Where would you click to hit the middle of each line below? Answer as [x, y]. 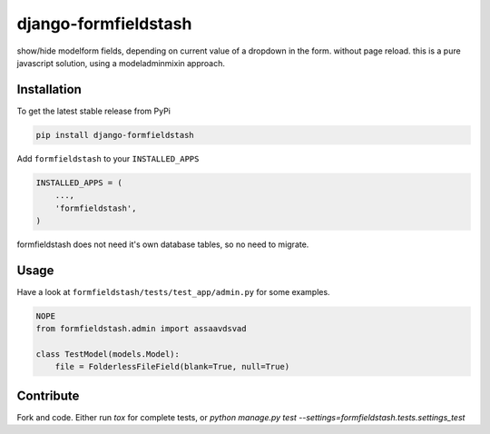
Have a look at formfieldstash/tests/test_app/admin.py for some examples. [173, 291]
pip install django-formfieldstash [115, 135]
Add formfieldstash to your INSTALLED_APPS [108, 158]
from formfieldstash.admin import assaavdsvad [141, 329]
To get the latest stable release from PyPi [94, 111]
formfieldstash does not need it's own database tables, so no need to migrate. [163, 244]
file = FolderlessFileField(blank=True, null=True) [172, 367]
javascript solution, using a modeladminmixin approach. [121, 63]
